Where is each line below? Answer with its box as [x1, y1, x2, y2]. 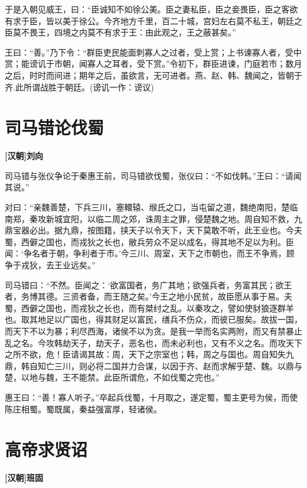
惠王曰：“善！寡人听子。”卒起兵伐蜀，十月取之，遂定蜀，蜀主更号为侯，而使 [5, 391, 298, 403]
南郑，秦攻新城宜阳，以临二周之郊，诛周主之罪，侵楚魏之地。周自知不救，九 [5, 212, 302, 225]
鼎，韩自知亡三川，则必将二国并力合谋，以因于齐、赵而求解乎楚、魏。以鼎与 [5, 359, 302, 372]
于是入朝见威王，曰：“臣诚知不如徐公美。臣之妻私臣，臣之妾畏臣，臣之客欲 [5, 3, 298, 15]
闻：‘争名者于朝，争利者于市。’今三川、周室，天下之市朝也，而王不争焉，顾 [5, 247, 295, 259]
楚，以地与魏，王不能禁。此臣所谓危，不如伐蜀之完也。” [5, 371, 220, 383]
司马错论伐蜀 [5, 115, 104, 139]
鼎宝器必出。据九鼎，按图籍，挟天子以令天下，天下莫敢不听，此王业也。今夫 [5, 224, 302, 236]
